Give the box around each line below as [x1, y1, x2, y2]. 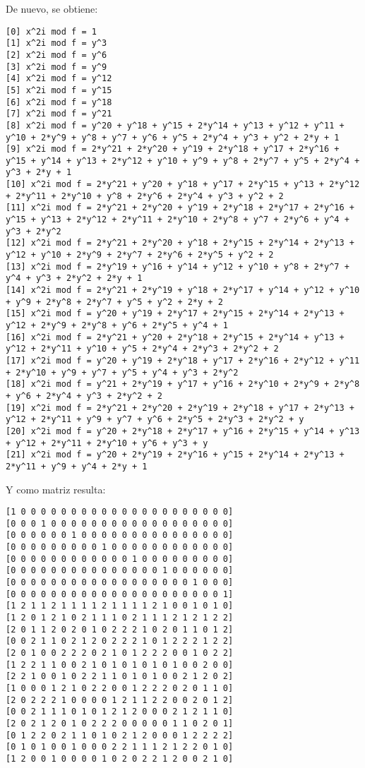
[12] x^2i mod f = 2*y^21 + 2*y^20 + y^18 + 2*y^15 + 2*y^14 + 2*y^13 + [6, 238, 354, 248]
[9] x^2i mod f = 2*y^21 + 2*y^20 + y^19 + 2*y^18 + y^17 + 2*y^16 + [6, 144, 340, 155]
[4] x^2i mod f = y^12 [6, 73, 112, 84]
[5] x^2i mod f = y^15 [6, 85, 112, 95]
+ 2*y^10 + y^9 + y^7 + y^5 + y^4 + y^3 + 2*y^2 [6, 367, 239, 378]
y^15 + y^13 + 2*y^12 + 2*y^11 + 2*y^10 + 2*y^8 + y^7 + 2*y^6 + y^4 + [6, 215, 349, 225]
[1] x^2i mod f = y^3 [6, 38, 107, 49]
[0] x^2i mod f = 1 [6, 26, 97, 37]
